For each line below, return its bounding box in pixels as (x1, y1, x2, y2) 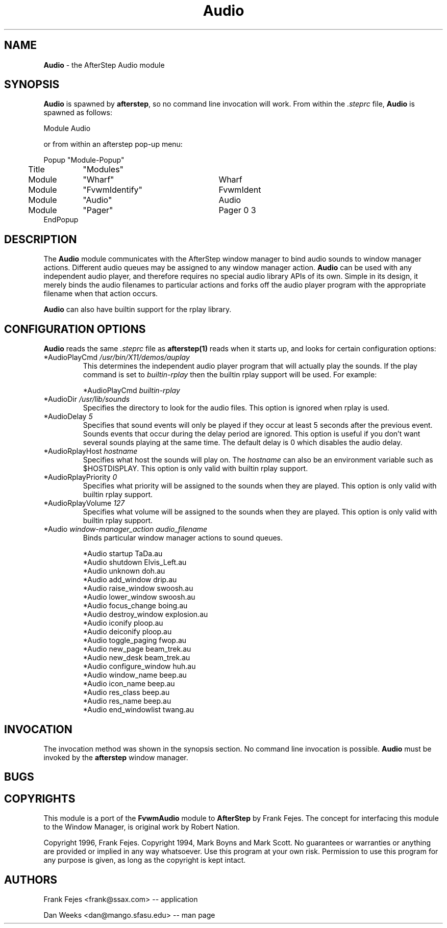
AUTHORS (4, 873, 58, 886)
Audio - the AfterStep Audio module (43, 60, 165, 69)
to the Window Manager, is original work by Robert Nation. (43, 822, 240, 832)
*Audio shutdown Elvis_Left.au (83, 558, 187, 567)
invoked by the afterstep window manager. (43, 753, 188, 762)
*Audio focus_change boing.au (83, 601, 188, 610)
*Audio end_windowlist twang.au (83, 705, 194, 714)
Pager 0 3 (218, 205, 256, 216)
